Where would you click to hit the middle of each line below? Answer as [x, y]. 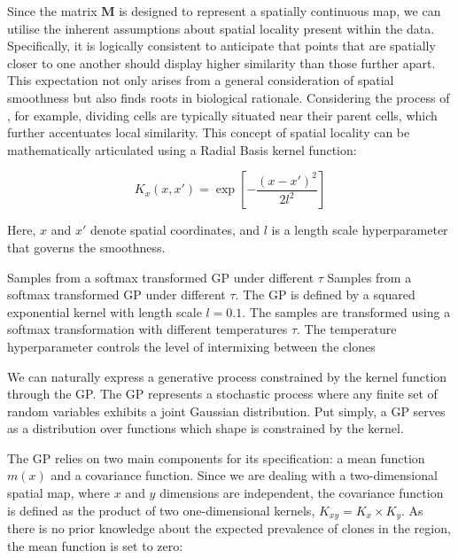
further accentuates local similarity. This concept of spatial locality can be [209, 132]
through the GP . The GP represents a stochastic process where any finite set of [222, 394]
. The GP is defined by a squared [325, 294]
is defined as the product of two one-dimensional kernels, [161, 510]
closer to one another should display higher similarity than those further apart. [221, 62]
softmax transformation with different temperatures [147, 329]
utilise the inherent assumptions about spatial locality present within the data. [221, 28]
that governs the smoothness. [86, 247]
